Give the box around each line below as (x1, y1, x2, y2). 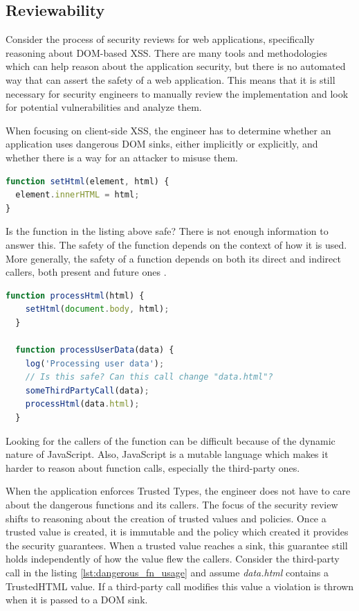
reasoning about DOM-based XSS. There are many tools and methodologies (6, 45, 327, 60)
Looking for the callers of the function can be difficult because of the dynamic (6, 433, 335, 448)
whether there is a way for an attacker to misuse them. (6, 150, 238, 164)
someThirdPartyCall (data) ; (25, 385, 149, 396)
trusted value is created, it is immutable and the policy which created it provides (6, 524, 349, 539)
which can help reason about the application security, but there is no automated (6, 59, 346, 73)
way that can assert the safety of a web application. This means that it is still (6, 72, 335, 87)
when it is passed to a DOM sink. (6, 592, 148, 607)
